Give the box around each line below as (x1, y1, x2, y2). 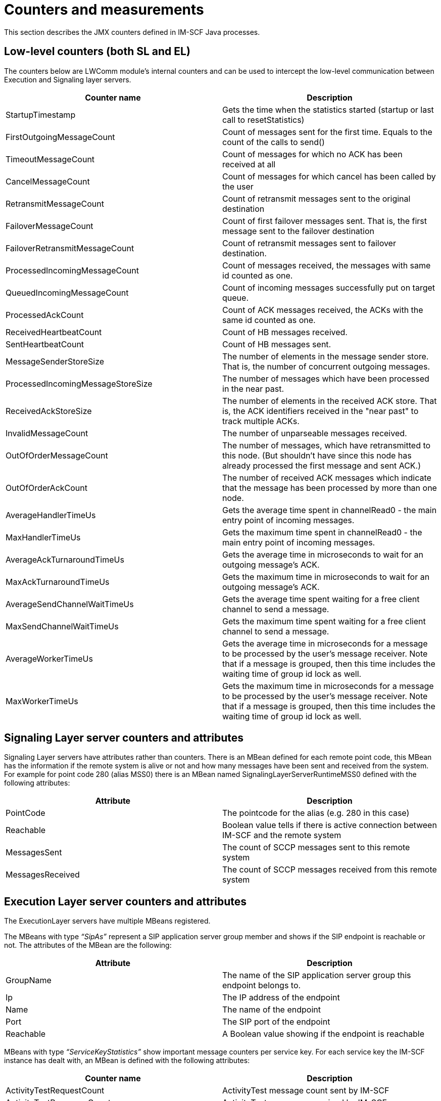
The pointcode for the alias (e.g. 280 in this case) (222, 808, 410, 818)
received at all (222, 159, 276, 169)
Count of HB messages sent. (222, 339, 331, 349)
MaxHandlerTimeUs (6, 532, 81, 542)
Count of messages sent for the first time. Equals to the (222, 126, 432, 137)
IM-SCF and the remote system (222, 830, 341, 841)
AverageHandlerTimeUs (6, 510, 96, 520)
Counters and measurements (4, 1, 204, 18)
